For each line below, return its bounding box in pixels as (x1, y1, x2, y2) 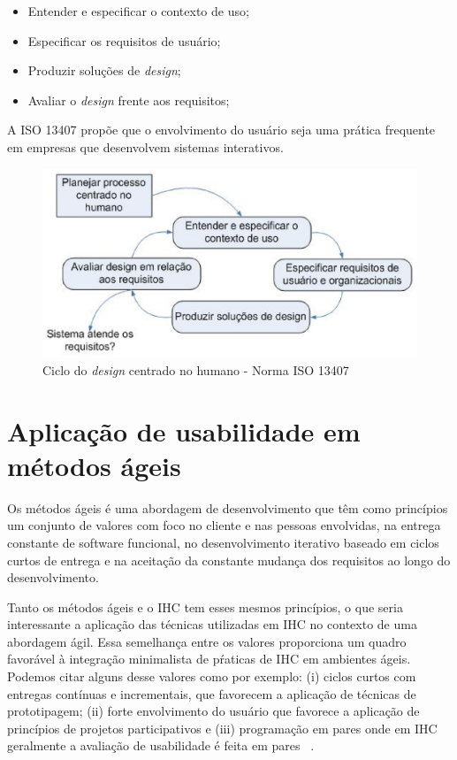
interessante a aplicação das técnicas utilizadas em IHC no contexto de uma (7, 615, 417, 633)
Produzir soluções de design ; (27, 61, 181, 80)
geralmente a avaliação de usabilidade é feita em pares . (7, 736, 315, 755)
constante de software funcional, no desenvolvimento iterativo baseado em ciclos (7, 533, 439, 551)
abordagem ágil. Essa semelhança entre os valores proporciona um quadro (7, 632, 407, 650)
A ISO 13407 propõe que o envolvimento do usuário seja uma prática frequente (7, 120, 436, 139)
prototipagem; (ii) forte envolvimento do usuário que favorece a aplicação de (7, 702, 420, 720)
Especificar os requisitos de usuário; (27, 31, 221, 50)
